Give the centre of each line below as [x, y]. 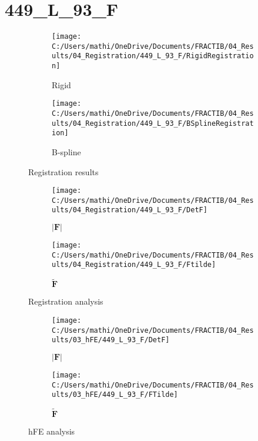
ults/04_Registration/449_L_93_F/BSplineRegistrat [153, 123]
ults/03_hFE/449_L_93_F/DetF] [111, 340]
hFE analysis [52, 431]
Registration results [63, 171]
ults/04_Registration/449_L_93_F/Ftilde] [134, 265]
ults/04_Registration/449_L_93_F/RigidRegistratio [153, 56]
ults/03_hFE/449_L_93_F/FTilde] [115, 395]
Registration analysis [66, 301]
